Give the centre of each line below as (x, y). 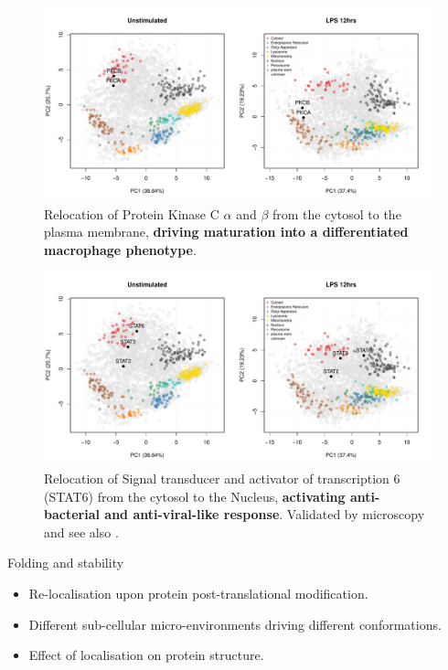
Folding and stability (66, 563)
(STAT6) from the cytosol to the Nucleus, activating (195, 496)
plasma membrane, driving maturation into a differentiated (226, 232)
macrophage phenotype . (120, 249)
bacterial (72, 514)
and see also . (81, 532)
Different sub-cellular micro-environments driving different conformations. (235, 624)
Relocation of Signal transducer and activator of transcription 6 (222, 478)
